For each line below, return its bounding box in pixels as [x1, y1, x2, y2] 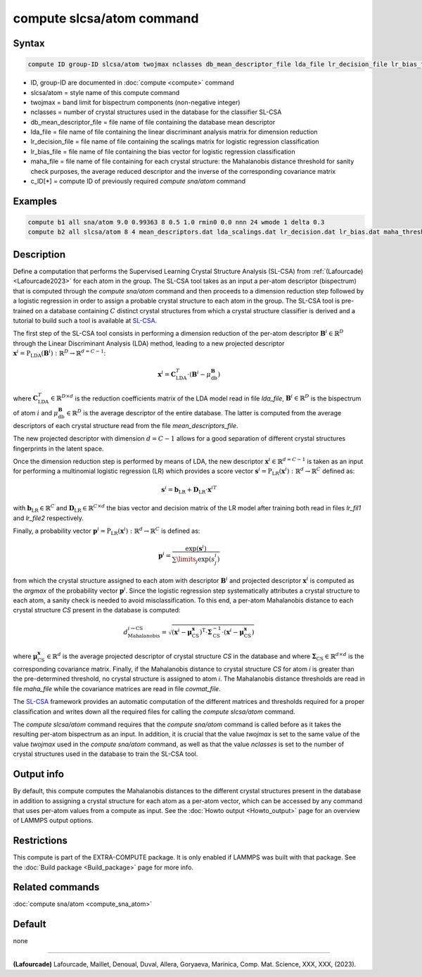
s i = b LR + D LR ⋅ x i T [161, 484, 217, 496]
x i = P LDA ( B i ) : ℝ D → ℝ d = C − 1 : [13, 348, 106, 359]
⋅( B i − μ [187, 370, 211, 379]
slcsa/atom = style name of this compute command [30, 88, 180, 96]
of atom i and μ [13, 409, 59, 417]
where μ [13, 652, 38, 661]
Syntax [13, 37, 45, 49]
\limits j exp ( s [176, 555, 215, 565]
